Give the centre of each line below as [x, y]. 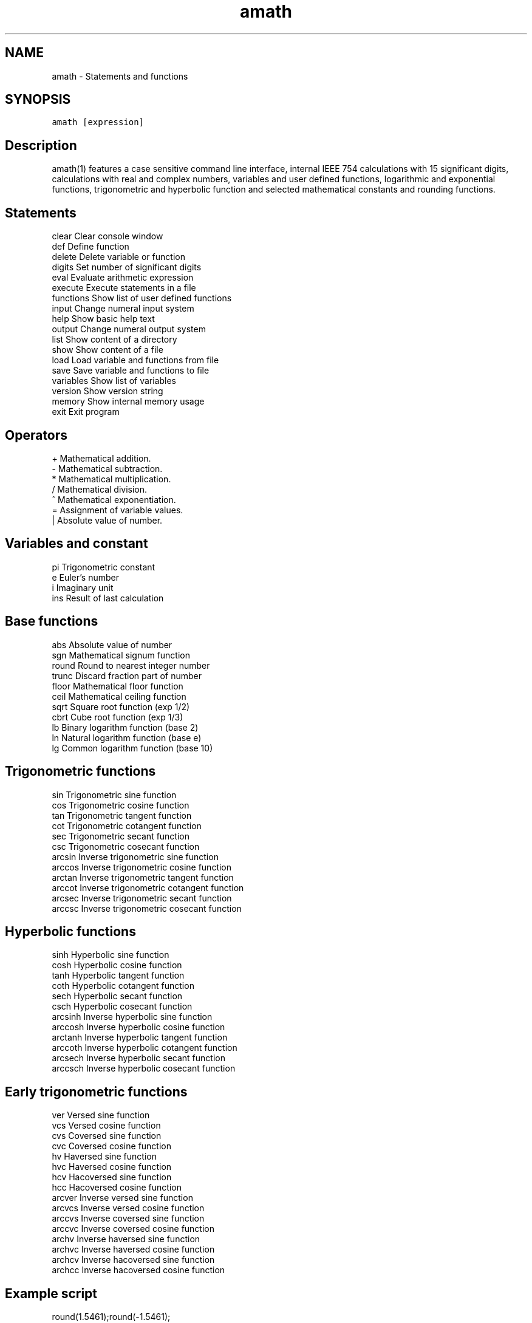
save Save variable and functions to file [131, 371]
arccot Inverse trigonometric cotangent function [148, 887]
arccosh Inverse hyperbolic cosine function [138, 1027]
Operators [36, 435]
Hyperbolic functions [70, 931]
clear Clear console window [107, 236]
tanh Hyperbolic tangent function [118, 976]
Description [41, 145]
